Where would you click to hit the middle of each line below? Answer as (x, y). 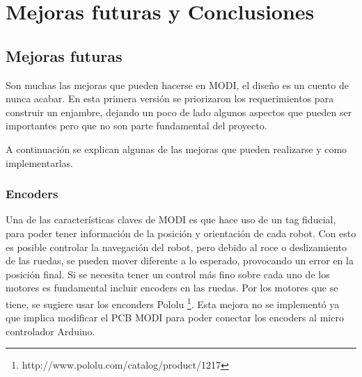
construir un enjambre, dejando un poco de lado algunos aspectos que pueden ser (179, 112)
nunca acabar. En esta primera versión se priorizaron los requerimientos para (170, 98)
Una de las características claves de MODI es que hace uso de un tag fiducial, (171, 219)
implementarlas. (39, 162)
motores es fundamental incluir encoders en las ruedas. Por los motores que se (172, 288)
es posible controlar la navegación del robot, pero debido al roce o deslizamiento (176, 247)
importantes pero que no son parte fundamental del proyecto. (136, 126)
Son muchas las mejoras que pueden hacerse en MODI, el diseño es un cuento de (178, 85)
